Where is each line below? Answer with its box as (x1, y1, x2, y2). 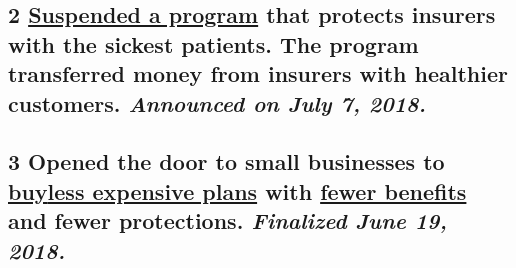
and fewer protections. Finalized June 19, (8, 205, 447, 236)
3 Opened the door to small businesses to (8, 146, 445, 177)
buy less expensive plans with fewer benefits (8, 175, 467, 206)
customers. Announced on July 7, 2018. (8, 87, 426, 118)
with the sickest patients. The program (8, 28, 419, 59)
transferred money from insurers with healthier (8, 58, 509, 89)
